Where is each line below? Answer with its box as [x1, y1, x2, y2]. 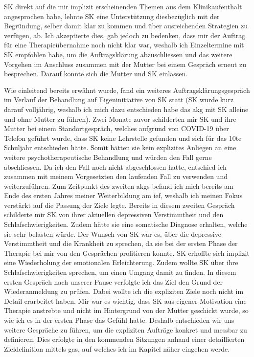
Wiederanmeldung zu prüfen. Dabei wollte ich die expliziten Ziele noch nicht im [4, 286, 244, 296]
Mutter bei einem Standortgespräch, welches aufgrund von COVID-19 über [4, 123, 229, 134]
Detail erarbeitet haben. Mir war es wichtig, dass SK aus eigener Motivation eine [4, 295, 247, 306]
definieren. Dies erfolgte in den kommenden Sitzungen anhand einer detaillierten [4, 334, 245, 344]
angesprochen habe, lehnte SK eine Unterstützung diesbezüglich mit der [4, 11, 220, 21]
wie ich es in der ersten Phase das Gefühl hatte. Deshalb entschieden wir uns [4, 315, 234, 325]
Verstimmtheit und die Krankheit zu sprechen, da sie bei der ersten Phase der [4, 238, 238, 248]
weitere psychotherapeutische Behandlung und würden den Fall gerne [4, 152, 212, 162]
